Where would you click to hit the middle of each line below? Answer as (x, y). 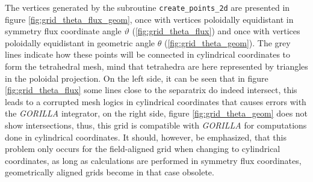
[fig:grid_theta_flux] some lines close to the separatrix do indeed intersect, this (151, 90)
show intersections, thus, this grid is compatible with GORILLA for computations (156, 125)
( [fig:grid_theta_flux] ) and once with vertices (216, 31)
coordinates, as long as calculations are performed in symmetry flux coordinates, (153, 160)
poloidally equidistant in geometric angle (80, 42)
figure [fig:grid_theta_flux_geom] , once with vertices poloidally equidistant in (149, 19)
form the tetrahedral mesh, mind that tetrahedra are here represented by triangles (156, 66)
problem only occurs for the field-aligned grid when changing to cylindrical (143, 149)
